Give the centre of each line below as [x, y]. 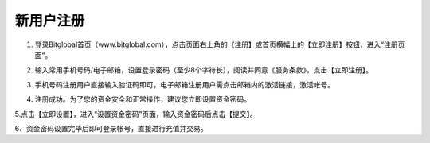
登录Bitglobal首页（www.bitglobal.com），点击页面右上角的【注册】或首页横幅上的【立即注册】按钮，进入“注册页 [220, 44]
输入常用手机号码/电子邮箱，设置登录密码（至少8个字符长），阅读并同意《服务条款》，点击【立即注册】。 [204, 70]
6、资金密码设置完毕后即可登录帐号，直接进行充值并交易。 [111, 128]
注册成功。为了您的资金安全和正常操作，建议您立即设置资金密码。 [143, 99]
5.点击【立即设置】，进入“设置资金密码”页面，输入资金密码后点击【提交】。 [136, 114]
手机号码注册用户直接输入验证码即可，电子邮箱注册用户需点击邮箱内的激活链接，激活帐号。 [184, 84]
